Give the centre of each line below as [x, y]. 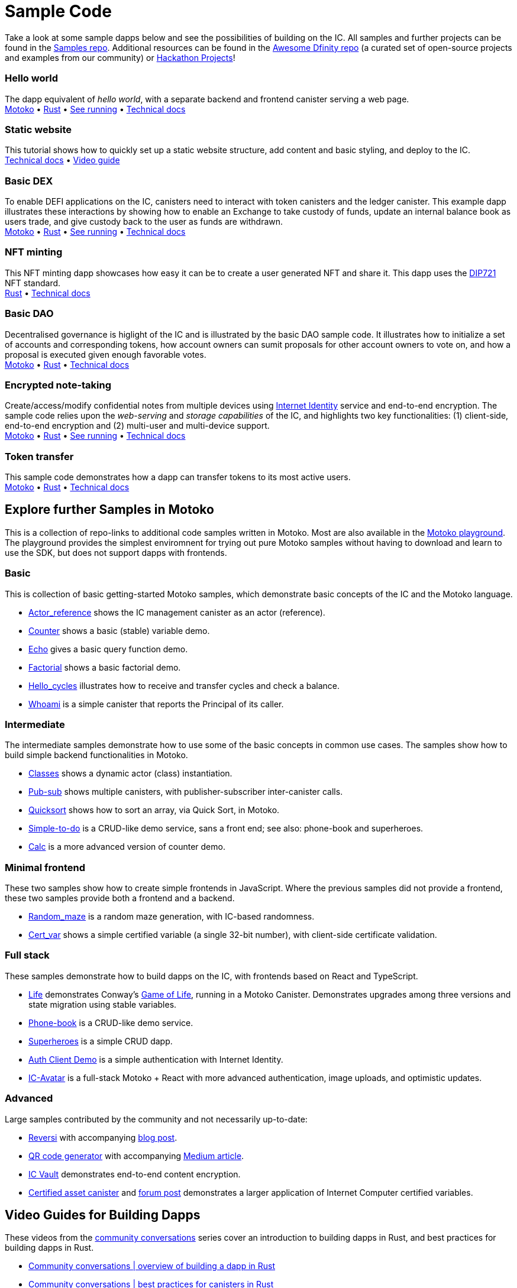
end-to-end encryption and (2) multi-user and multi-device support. [137, 426]
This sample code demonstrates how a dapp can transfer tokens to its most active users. [178, 477]
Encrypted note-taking [58, 385]
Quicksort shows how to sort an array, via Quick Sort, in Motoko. [154, 810]
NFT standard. [33, 283]
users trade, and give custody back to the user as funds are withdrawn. [144, 221]
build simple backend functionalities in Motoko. [96, 755]
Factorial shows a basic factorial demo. [105, 667]
